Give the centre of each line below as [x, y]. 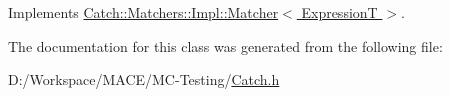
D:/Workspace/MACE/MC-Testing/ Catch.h [144, 79]
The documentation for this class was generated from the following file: [225, 45]
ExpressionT [339, 12]
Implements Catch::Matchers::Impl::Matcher [143, 12]
